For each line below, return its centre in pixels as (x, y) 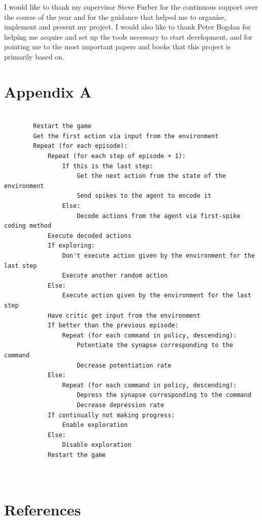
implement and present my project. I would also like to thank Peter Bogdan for (128, 27)
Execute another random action (115, 276)
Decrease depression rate (120, 405)
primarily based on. (34, 56)
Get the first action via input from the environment (126, 136)
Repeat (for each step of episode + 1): (117, 156)
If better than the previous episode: (113, 326)
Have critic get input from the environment (124, 315)
